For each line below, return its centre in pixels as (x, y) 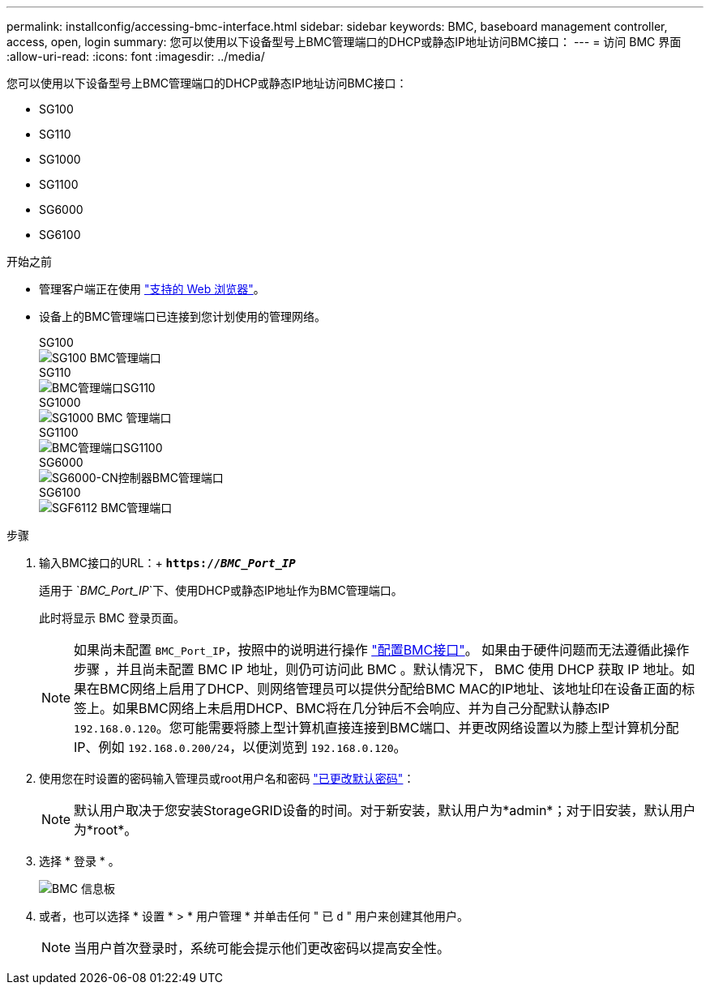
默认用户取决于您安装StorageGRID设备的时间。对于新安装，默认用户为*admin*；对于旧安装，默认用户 (385, 810)
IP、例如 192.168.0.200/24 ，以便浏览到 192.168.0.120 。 (240, 747)
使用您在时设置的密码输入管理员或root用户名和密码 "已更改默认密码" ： (227, 778)
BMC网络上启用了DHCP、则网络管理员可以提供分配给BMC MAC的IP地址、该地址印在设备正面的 (391, 689)
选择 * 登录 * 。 (79, 861)
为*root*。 (106, 830)
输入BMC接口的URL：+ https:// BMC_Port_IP (167, 563)
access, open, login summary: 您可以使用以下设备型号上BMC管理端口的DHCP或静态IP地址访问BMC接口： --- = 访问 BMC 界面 (344, 42)
